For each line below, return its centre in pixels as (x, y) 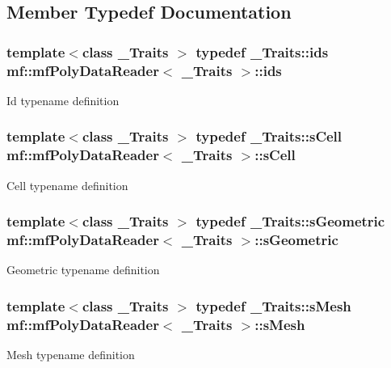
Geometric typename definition (83, 270)
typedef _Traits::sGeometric (290, 221)
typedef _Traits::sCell (269, 136)
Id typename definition (63, 100)
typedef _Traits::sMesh (273, 305)
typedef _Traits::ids (262, 51)
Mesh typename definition (71, 355)
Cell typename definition (67, 185)
